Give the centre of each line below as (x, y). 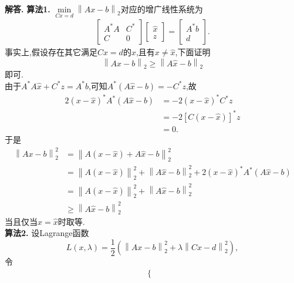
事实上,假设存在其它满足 (51, 52)
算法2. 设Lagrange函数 (47, 233)
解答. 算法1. (28, 9)
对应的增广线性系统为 (162, 9)
